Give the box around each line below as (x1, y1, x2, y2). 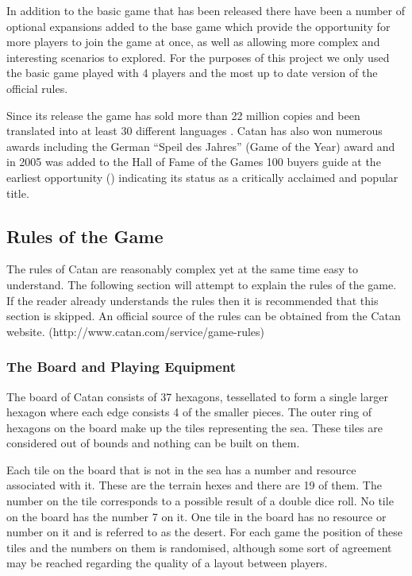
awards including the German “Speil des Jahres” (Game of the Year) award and (6, 137, 395, 154)
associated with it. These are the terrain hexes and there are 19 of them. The (6, 477, 382, 493)
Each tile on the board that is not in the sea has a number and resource (6, 461, 356, 477)
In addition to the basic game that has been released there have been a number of (6, 2, 405, 18)
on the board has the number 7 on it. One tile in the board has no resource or (6, 508, 387, 524)
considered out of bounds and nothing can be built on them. (6, 435, 300, 451)
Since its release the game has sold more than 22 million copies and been (6, 106, 360, 123)
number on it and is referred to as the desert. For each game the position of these (6, 524, 402, 540)
